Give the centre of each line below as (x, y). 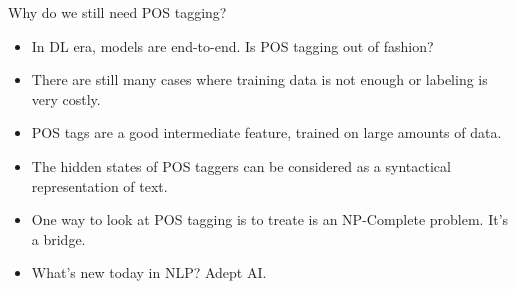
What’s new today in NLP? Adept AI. (149, 272)
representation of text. (99, 185)
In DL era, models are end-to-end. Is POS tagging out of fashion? (232, 45)
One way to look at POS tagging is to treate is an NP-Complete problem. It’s (270, 219)
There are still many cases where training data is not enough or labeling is (259, 79)
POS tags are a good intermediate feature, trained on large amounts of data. (266, 132)
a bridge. (58, 238)
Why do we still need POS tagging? (117, 12)
